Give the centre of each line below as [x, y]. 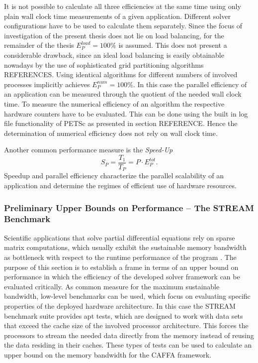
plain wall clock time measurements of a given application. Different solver [117, 16]
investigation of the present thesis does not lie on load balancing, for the [114, 35]
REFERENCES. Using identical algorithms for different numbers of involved [121, 74]
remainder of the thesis [39, 45]
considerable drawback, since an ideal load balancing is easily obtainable [114, 55]
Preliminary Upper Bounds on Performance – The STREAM [129, 207]
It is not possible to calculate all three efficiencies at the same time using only [123, 6]
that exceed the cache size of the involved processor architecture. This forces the [126, 325]
